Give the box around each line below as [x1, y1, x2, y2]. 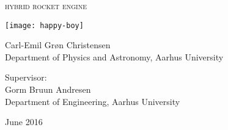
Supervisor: [5, 71, 47, 84]
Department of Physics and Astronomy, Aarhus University [5, 50, 224, 63]
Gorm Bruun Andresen [5, 83, 91, 96]
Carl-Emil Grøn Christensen [5, 38, 111, 51]
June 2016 [5, 115, 43, 128]
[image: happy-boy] [5, 21, 84, 30]
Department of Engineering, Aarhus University [5, 95, 180, 107]
